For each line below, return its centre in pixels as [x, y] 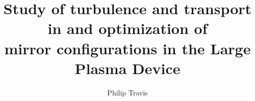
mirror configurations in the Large [127, 48]
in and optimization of [127, 28]
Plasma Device [127, 68]
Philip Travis [127, 92]
